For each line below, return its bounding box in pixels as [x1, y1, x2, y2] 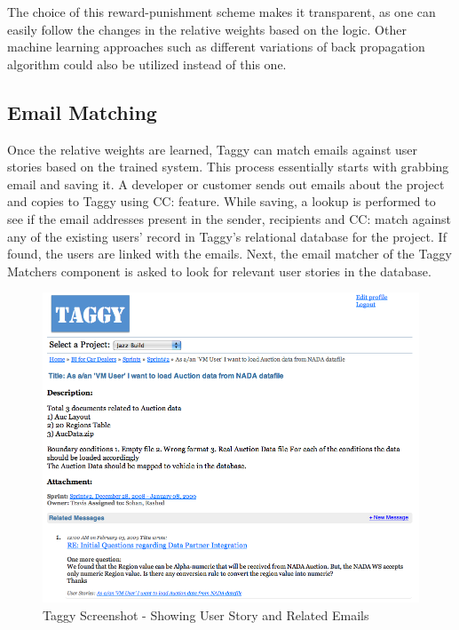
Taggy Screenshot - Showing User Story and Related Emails [43, 605, 369, 624]
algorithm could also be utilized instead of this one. [7, 54, 287, 73]
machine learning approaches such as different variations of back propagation [7, 37, 425, 56]
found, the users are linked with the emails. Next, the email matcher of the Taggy [7, 244, 452, 263]
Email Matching [7, 98, 157, 125]
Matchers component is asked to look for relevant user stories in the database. [7, 261, 431, 280]
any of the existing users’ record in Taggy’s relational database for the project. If [7, 227, 447, 245]
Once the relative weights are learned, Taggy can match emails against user [7, 140, 418, 158]
